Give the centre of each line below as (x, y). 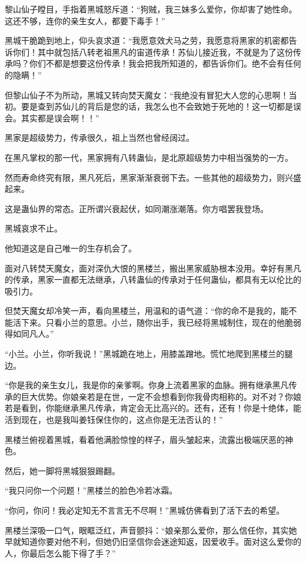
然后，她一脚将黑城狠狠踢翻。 (62, 470)
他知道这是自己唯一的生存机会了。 (71, 248)
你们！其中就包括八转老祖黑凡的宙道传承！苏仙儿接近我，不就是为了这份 (153, 52)
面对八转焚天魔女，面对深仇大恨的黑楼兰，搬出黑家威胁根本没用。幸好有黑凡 (153, 268)
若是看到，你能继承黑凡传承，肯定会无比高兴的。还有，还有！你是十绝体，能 (153, 408)
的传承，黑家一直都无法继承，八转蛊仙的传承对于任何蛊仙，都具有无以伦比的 (153, 279)
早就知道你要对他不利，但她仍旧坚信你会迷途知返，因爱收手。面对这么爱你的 (153, 542)
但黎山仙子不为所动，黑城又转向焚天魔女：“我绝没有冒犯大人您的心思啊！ (147, 95)
